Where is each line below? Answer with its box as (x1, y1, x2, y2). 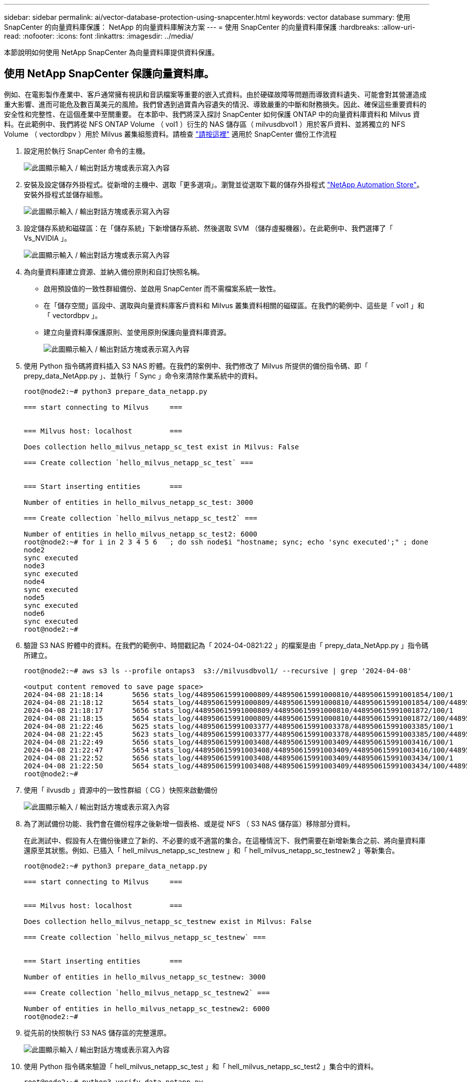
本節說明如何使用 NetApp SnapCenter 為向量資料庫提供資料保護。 (4, 48, 219, 56)
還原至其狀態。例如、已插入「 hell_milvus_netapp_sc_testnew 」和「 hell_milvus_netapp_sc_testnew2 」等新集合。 (24, 846, 399, 855)
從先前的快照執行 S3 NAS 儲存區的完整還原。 (24, 1028, 171, 1037)
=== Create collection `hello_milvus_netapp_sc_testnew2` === (24, 988, 270, 997)
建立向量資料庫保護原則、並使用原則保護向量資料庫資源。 (44, 327, 231, 336)
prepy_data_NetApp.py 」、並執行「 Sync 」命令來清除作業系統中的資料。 (24, 371, 262, 380)
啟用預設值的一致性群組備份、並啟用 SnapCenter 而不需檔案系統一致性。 (44, 284, 280, 293)
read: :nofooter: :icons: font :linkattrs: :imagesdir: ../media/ (4, 32, 193, 40)
